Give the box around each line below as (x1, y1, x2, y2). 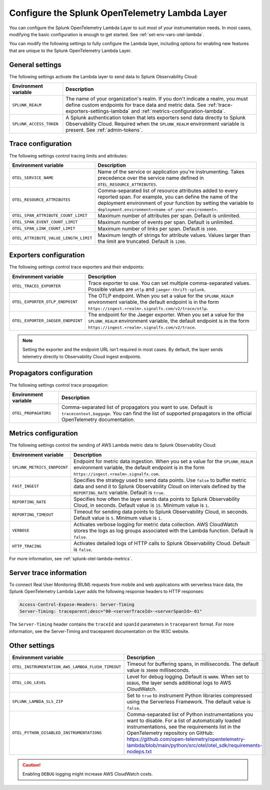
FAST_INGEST (12, 484, 39, 489)
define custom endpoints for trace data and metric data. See (65, 101, 206, 108)
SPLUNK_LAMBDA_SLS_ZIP (12, 699, 64, 704)
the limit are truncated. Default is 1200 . (97, 238, 186, 245)
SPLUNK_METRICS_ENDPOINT (12, 465, 68, 470)
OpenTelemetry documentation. (61, 416, 135, 423)
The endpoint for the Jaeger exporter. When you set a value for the (88, 311, 244, 318)
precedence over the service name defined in (97, 174, 204, 181)
